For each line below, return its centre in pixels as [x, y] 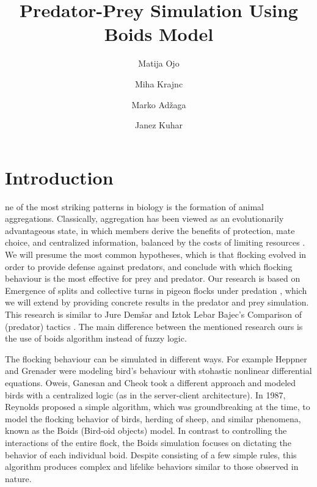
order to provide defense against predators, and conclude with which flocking [149, 266]
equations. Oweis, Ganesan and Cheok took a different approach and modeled [151, 382]
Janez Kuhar [159, 125]
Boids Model [159, 34]
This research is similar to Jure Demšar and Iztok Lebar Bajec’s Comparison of [154, 314]
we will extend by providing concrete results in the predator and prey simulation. [157, 302]
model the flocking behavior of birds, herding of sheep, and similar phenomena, [153, 418]
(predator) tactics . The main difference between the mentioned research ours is [154, 326]
